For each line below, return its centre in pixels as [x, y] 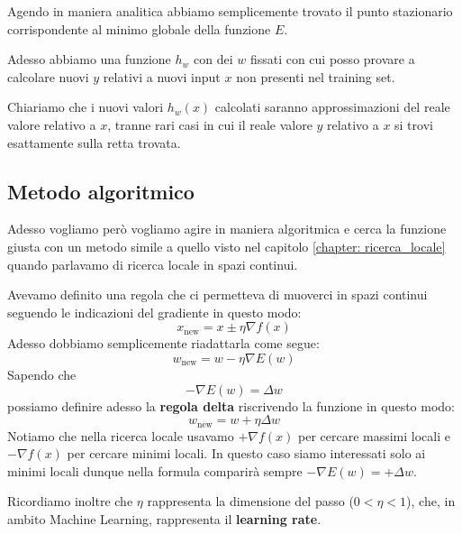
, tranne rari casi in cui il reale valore [210, 124]
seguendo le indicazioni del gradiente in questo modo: [154, 312]
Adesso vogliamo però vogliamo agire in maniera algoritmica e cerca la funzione [227, 229]
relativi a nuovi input [162, 76]
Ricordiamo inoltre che [70, 501]
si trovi [414, 124]
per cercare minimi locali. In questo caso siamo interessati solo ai [246, 453]
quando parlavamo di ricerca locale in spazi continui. [153, 264]
